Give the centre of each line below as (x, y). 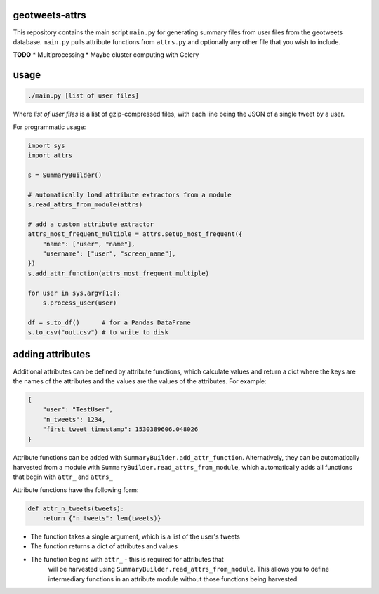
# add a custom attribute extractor (91, 224)
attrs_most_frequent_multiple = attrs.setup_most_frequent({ (135, 234)
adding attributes (52, 355)
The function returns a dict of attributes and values (104, 546)
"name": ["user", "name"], (89, 244)
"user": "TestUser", (78, 410)
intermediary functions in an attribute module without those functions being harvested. (174, 579)
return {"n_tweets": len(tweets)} (102, 519)
